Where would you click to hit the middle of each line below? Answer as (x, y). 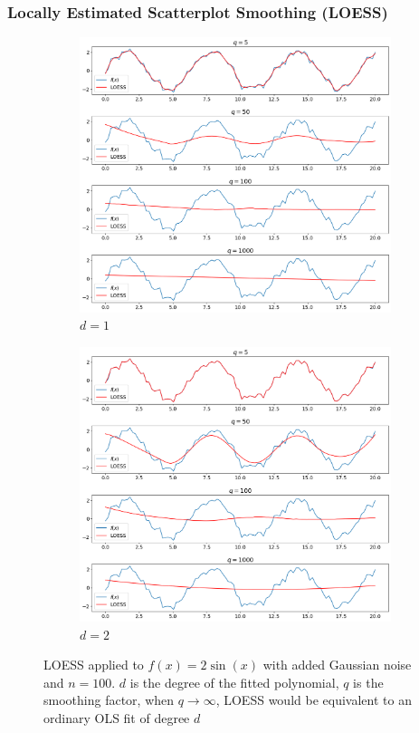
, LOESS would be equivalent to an (314, 700)
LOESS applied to (94, 665)
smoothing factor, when (109, 700)
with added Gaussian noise (337, 665)
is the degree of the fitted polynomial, (234, 682)
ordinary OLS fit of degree (117, 718)
